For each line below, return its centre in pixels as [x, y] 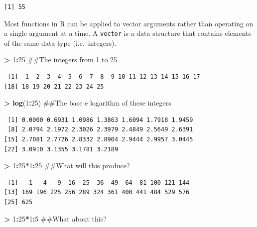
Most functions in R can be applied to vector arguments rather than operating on [129, 23]
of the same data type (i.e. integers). [60, 43]
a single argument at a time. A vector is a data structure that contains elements [128, 33]
